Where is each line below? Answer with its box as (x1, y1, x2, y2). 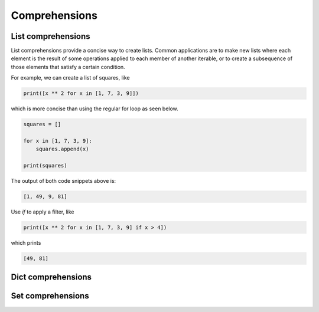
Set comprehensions (11, 291, 89, 301)
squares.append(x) (35, 146, 89, 153)
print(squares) (23, 162, 67, 169)
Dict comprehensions (11, 272, 92, 283)
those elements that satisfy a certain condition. (11, 63, 125, 70)
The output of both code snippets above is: (11, 178, 116, 185)
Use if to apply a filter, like (11, 208, 74, 215)
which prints (11, 239, 41, 247)
